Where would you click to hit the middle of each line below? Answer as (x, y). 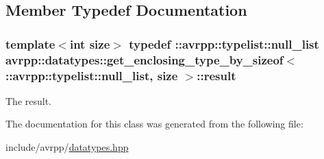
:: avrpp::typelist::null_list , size (92, 75)
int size (90, 44)
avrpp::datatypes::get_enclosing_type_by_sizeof (145, 59)
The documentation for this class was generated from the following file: (154, 124)
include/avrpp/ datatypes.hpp (67, 147)
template (30, 44)
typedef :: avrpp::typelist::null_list (224, 44)
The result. (29, 100)
